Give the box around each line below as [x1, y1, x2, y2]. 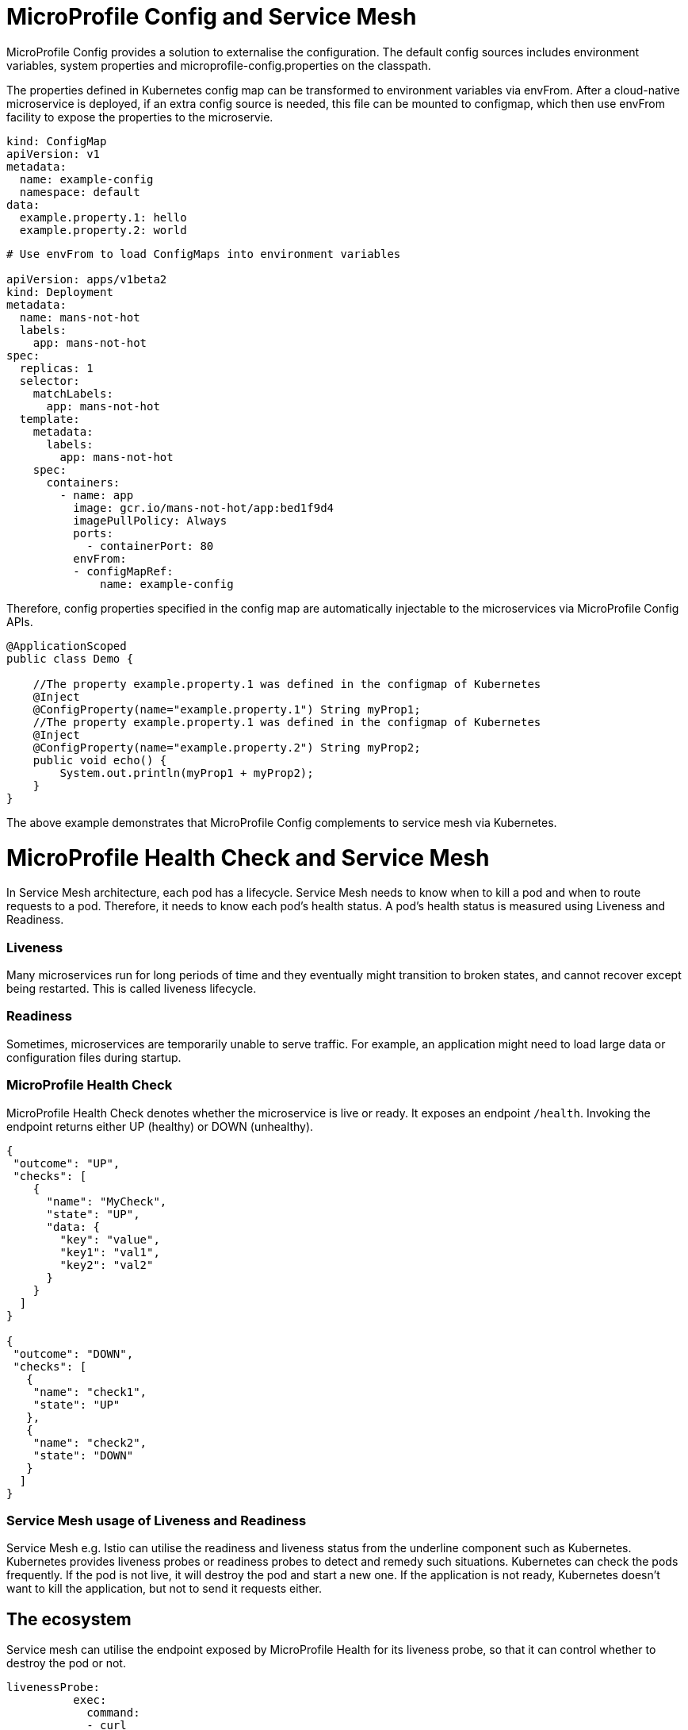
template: [19, 412, 80, 425]
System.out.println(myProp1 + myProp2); [59, 766, 314, 779]
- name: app [59, 488, 134, 502]
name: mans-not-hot [19, 310, 140, 324]
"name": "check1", [32, 1385, 147, 1398]
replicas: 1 [19, 361, 94, 375]
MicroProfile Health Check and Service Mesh [6, 844, 490, 871]
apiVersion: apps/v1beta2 [6, 272, 167, 286]
